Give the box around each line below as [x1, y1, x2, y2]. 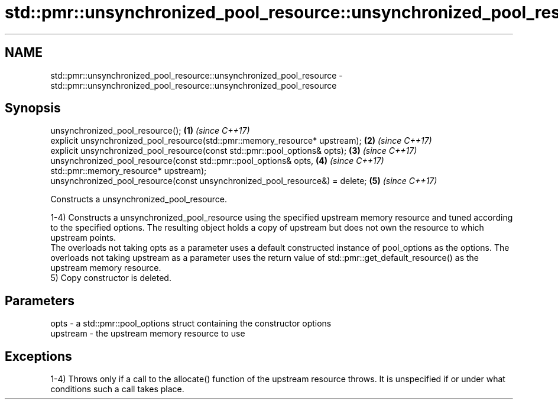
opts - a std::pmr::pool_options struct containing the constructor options [50, 318, 332, 329]
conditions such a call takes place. [50, 384, 184, 395]
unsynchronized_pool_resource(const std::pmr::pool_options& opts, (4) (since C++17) [50, 156, 384, 166]
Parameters [5, 293, 74, 308]
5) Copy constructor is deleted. [50, 273, 171, 283]
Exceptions [5, 348, 72, 364]
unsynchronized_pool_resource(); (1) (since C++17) [50, 125, 250, 136]
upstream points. [50, 232, 116, 243]
